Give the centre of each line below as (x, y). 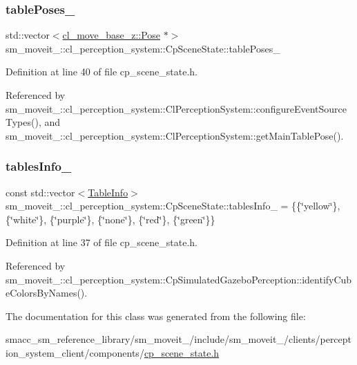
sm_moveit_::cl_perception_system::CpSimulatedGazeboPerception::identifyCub (179, 279)
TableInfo (108, 192)
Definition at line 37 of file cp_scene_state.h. (102, 242)
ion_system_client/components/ (75, 352)
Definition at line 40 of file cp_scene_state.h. (102, 72)
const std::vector (40, 192)
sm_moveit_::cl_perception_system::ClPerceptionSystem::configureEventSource (176, 108)
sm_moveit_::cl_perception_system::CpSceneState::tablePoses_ (143, 48)
